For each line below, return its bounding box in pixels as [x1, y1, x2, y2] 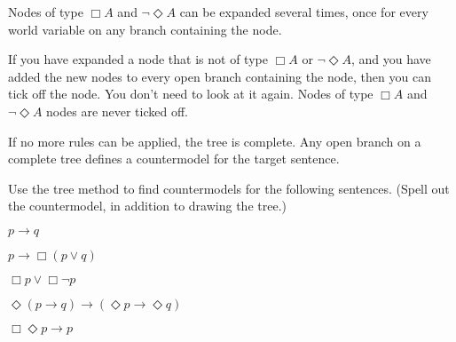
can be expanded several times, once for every [179, 3, 428, 20]
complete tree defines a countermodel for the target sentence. [8, 149, 340, 168]
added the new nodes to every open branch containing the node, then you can [8, 67, 431, 85]
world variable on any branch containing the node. [8, 20, 282, 38]
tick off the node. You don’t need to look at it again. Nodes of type [8, 84, 373, 103]
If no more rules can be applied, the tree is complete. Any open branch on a [8, 131, 421, 150]
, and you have [350, 50, 431, 68]
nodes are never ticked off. [46, 101, 189, 120]
